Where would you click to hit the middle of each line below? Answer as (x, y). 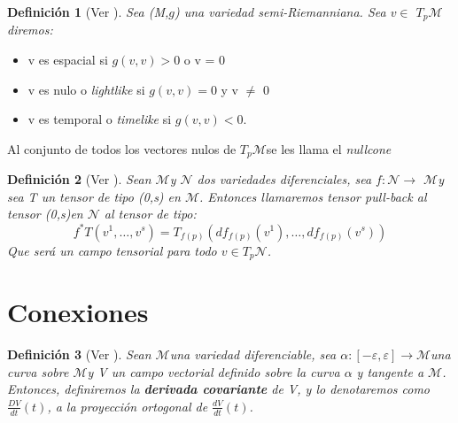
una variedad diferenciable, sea (253, 354)
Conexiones (78, 312)
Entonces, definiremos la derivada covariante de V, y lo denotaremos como (219, 389)
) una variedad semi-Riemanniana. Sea (280, 12)
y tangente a (390, 371)
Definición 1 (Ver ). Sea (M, (88, 12)
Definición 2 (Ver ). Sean (79, 179)
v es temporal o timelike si (100, 119)
